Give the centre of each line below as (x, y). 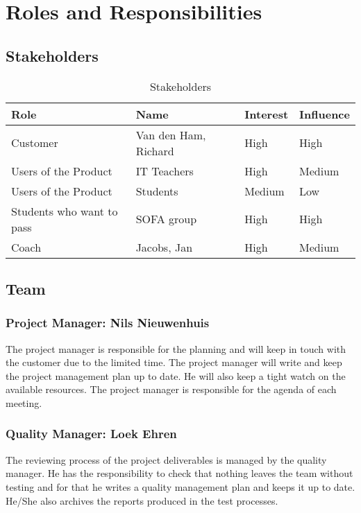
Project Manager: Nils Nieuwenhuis (108, 323)
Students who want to (65, 211)
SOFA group (166, 219)
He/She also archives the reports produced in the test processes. (142, 500)
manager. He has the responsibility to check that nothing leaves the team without (179, 473)
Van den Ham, (171, 134)
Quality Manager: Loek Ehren (91, 434)
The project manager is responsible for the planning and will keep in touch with (176, 348)
